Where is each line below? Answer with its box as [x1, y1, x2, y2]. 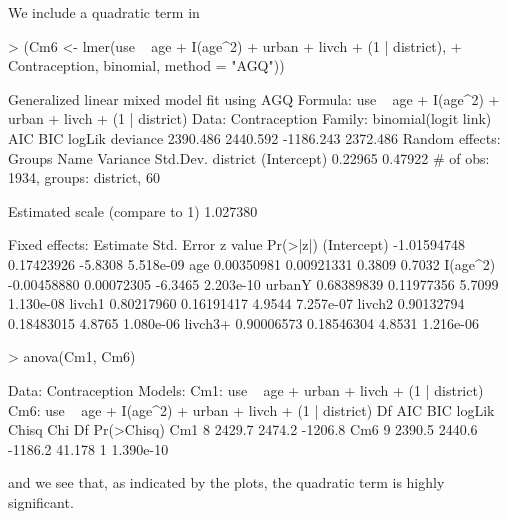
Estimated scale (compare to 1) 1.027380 [8, 200, 258, 221]
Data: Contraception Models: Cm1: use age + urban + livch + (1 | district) [8, 379, 484, 400]
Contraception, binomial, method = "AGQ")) [8, 55, 285, 76]
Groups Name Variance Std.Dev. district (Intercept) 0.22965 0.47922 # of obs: [8, 147, 490, 168]
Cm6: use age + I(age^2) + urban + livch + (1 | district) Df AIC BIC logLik [8, 399, 495, 420]
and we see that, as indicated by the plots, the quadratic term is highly [8, 472, 445, 493]
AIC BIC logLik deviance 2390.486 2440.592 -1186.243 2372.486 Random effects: [8, 127, 501, 148]
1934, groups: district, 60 [8, 167, 160, 188]
